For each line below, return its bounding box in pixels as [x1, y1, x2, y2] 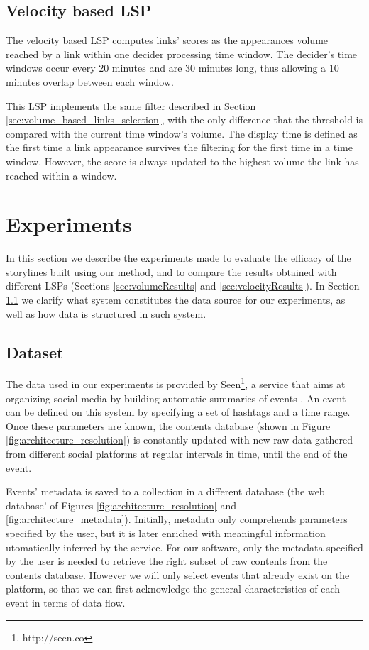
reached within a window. [6, 167, 117, 182]
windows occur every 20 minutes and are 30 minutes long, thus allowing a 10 [6, 60, 339, 75]
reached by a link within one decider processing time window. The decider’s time [6, 46, 358, 61]
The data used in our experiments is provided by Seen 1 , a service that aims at [6, 375, 346, 392]
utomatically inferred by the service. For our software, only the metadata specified [6, 539, 363, 554]
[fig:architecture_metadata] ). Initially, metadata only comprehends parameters [6, 512, 348, 527]
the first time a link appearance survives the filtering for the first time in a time [6, 140, 353, 155]
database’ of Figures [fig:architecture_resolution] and [6, 497, 236, 512]
